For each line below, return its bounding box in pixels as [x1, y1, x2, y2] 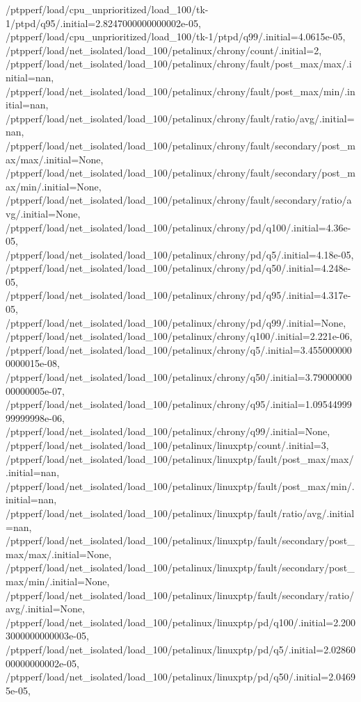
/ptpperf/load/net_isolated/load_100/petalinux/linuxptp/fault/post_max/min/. [6, 478, 355, 493]
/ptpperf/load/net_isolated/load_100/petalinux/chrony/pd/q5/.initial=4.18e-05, [6, 247, 354, 261]
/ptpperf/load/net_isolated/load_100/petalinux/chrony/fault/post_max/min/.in [6, 83, 355, 98]
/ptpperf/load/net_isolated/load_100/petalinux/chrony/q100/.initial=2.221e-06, [6, 329, 353, 343]
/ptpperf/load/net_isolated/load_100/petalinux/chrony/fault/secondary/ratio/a [6, 193, 352, 207]
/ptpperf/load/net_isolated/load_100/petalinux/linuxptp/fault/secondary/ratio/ [6, 587, 354, 602]
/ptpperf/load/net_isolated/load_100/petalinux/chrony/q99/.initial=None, [6, 424, 330, 439]
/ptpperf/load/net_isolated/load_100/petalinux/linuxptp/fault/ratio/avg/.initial [6, 505, 355, 520]
